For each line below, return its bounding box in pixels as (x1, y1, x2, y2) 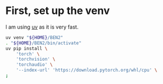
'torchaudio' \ (16, 62, 53, 68)
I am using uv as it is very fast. (5, 23, 79, 30)
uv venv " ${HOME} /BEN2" (5, 34, 64, 40)
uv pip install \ (5, 45, 48, 51)
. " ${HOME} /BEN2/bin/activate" (5, 40, 82, 46)
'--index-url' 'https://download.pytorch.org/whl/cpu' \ (16, 67, 158, 73)
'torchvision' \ (16, 57, 56, 62)
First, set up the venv (5, 4, 110, 17)
